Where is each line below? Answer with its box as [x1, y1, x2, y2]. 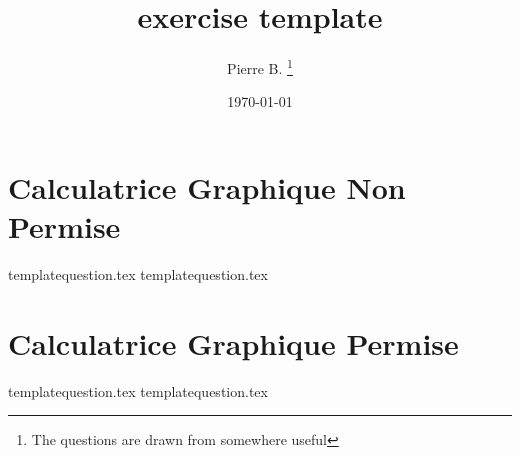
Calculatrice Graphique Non [8, 166, 406, 207]
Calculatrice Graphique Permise [8, 322, 459, 363]
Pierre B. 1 [227, 55, 293, 78]
